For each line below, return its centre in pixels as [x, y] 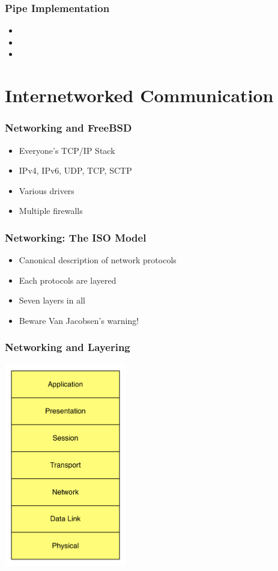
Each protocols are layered [68, 280]
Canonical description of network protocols [98, 260]
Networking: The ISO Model [76, 237]
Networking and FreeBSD [68, 128]
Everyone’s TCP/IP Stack [67, 150]
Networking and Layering [68, 347]
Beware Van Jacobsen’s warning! [79, 320]
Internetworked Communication [139, 95]
